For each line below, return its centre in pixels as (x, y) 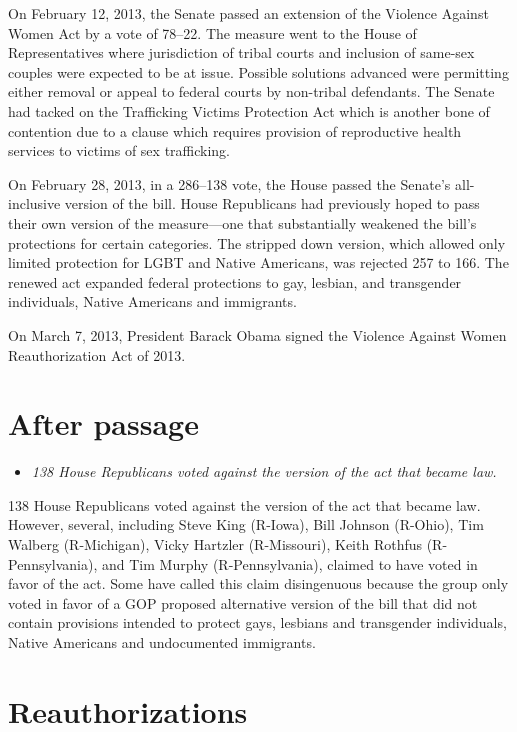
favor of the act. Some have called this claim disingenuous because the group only (258, 583)
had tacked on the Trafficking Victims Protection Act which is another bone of (249, 110)
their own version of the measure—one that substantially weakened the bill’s (242, 222)
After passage (103, 423)
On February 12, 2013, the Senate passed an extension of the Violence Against (248, 13)
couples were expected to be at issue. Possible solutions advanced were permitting (258, 71)
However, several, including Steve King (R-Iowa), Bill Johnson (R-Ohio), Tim (246, 524)
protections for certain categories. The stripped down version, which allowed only (257, 242)
